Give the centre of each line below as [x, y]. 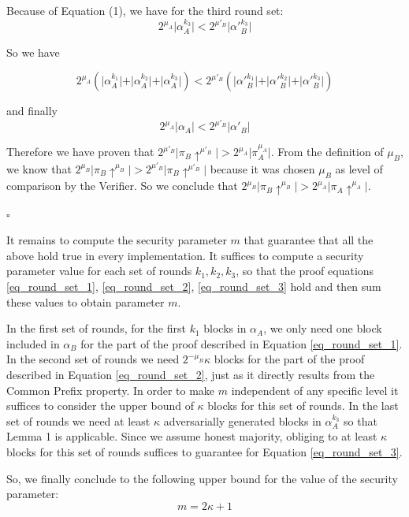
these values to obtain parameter [86, 301]
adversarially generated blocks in [242, 420]
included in [33, 343]
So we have [33, 52]
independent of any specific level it [315, 390]
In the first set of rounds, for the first [96, 328]
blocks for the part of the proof [289, 359]
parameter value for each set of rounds [99, 271]
